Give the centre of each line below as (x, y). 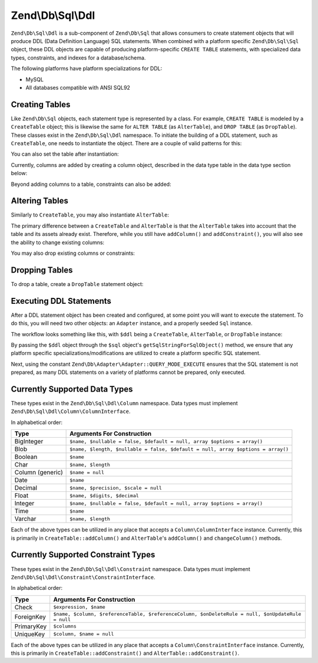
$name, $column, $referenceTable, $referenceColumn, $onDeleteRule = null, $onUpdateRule (177, 614)
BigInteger (29, 441)
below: (19, 173)
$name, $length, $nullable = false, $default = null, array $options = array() (179, 449)
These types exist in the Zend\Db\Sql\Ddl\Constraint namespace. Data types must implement (130, 569)
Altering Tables (40, 201)
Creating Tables (41, 104)
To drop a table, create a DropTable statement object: (77, 284)
